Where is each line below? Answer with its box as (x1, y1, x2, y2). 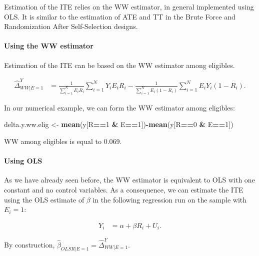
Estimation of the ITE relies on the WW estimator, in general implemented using (4, 1, 254, 11)
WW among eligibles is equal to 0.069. (4, 135, 122, 146)
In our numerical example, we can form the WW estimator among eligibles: (4, 102, 235, 112)
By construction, (4, 239, 55, 249)
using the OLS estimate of (4, 194, 84, 204)
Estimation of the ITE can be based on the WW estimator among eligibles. (4, 59, 235, 70)
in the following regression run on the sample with (92, 194, 247, 204)
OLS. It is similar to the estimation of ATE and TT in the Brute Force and (4, 11, 235, 21)
